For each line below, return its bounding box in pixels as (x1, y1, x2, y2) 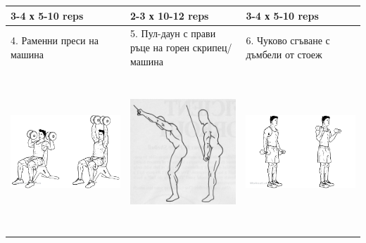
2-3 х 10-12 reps (130, 8, 209, 22)
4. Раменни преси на (11, 33, 99, 48)
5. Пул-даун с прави (130, 26, 216, 41)
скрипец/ (192, 39, 232, 54)
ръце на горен (130, 39, 190, 54)
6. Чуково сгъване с (246, 33, 330, 48)
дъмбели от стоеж (246, 46, 322, 61)
